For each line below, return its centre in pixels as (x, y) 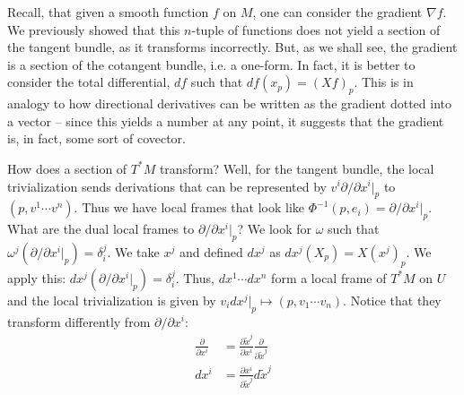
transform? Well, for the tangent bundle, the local (297, 168)
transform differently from (79, 321)
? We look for (275, 229)
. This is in (384, 82)
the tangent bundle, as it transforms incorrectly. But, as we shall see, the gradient (232, 47)
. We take (133, 251)
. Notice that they (392, 300)
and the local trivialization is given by (112, 300)
